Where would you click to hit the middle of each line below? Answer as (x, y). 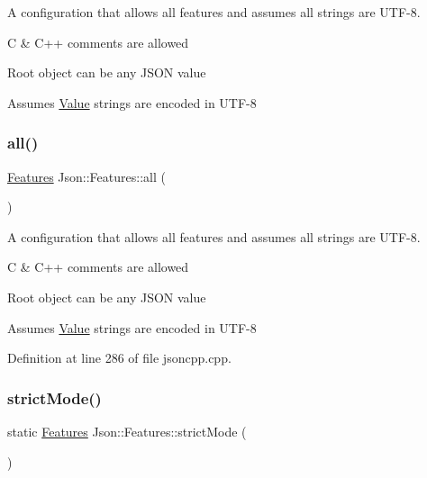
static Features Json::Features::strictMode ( (127, 431)
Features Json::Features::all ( (86, 176)
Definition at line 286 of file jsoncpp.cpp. (119, 358)
